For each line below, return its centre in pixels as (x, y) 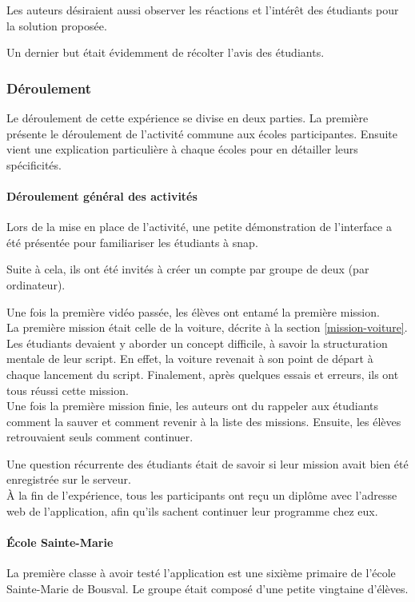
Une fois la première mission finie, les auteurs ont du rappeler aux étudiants (193, 406)
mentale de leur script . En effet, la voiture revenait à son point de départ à (190, 359)
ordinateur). (36, 284)
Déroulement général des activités (102, 195)
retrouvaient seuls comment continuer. (100, 437)
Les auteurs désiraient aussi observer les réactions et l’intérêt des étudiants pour (203, 10)
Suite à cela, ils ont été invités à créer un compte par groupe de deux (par (188, 269)
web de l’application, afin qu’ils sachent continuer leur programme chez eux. (192, 510)
